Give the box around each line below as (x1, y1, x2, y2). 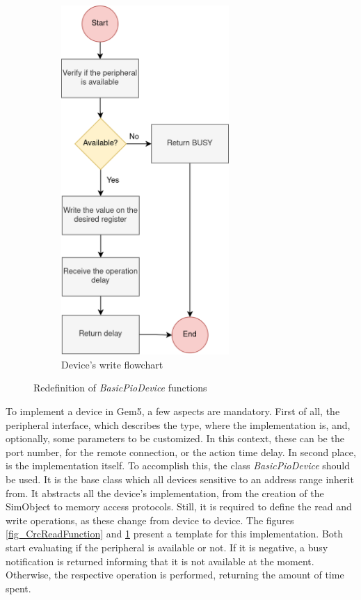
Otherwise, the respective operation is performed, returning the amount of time (6, 567, 344, 582)
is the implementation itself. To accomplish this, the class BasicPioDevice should (6, 458, 351, 473)
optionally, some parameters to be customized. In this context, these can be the (6, 431, 344, 446)
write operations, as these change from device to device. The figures (6, 512, 294, 527)
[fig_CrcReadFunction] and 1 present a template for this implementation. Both (6, 526, 344, 541)
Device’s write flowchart (61, 357, 163, 371)
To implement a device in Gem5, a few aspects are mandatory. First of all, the (6, 403, 340, 418)
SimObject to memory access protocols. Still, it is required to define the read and (6, 499, 352, 514)
